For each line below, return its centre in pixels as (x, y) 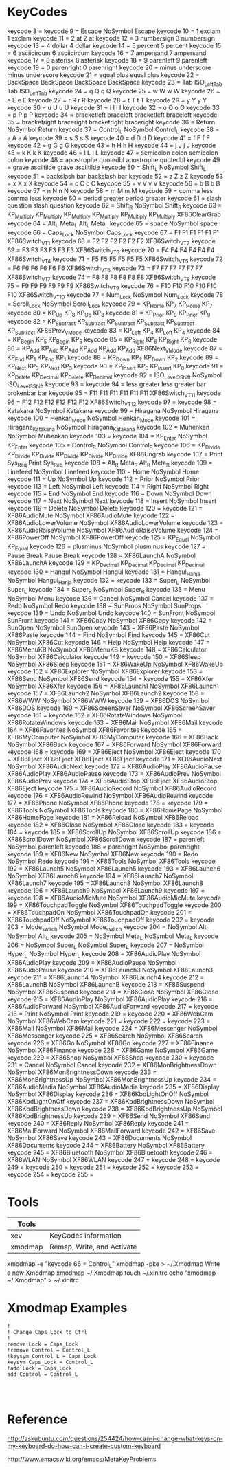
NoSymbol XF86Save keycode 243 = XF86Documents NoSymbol (100, 1138)
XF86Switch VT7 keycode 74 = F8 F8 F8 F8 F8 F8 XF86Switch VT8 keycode (112, 278)
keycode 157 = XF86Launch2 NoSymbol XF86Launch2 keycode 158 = (106, 693)
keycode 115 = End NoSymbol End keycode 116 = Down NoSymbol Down (110, 494)
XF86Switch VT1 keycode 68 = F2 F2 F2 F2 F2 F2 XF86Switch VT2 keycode (112, 242)
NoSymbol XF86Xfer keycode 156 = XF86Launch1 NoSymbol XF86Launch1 (113, 686)
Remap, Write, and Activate (93, 1247)
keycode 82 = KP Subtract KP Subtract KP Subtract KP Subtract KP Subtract (101, 322)
